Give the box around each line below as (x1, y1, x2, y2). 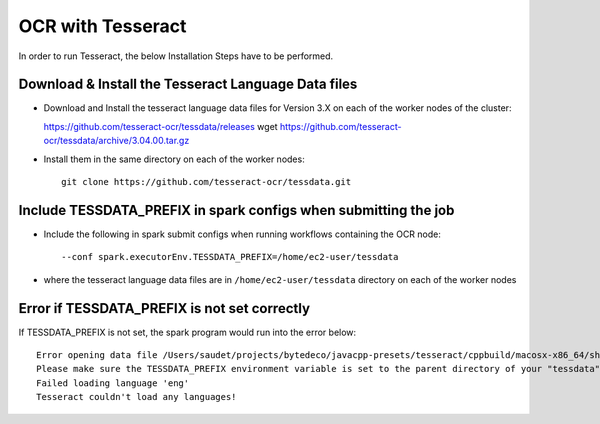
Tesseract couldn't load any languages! (36, 391, 237, 403)
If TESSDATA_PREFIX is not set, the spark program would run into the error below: (18, 326, 357, 338)
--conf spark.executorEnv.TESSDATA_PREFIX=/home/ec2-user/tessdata (61, 251, 399, 263)
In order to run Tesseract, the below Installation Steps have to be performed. (18, 50, 334, 62)
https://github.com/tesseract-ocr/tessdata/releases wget (43, 120, 279, 132)
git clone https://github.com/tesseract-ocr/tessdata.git (61, 176, 352, 188)
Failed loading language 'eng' (36, 377, 190, 389)
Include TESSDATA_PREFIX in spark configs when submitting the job (18, 201, 455, 219)
